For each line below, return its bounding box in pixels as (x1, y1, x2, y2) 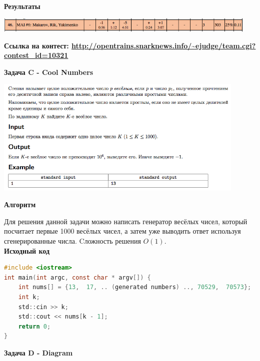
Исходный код (4, 245, 50, 256)
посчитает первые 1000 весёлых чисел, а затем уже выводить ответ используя (4, 226, 241, 236)
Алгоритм (4, 199, 36, 210)
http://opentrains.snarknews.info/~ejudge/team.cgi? (71, 40, 256, 50)
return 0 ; (18, 323, 51, 330)
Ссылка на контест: (4, 40, 69, 50)
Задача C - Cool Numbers (4, 66, 93, 77)
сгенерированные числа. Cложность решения (4, 236, 141, 246)
